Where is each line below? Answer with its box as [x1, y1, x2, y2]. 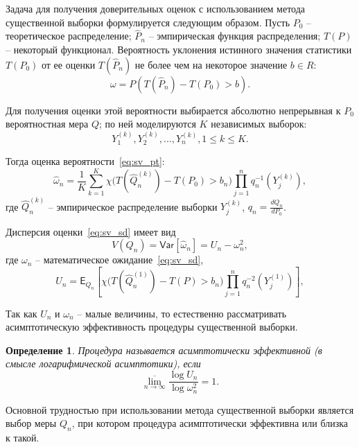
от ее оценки [42, 57, 96, 71]
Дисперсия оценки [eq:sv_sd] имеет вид [6, 224, 176, 238]
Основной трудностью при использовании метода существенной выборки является [6, 402, 354, 417]
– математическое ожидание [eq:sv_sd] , [35, 252, 204, 267]
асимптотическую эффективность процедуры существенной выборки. [6, 319, 298, 334]
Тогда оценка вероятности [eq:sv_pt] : [6, 154, 165, 168]
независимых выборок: [211, 116, 307, 131]
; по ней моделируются [99, 116, 196, 131]
